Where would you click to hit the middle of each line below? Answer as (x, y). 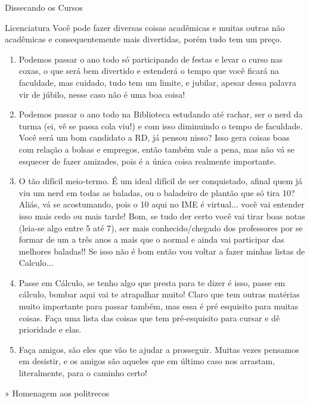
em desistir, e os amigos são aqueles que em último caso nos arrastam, (147, 361)
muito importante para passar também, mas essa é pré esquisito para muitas (159, 306)
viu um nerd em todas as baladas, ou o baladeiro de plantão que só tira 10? (157, 192)
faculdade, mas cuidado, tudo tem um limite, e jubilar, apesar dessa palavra (157, 82)
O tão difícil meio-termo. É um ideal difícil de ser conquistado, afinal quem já (161, 181)
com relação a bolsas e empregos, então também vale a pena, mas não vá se (156, 149)
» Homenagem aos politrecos (57, 393)
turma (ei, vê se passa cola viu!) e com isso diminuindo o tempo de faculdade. (161, 125)
